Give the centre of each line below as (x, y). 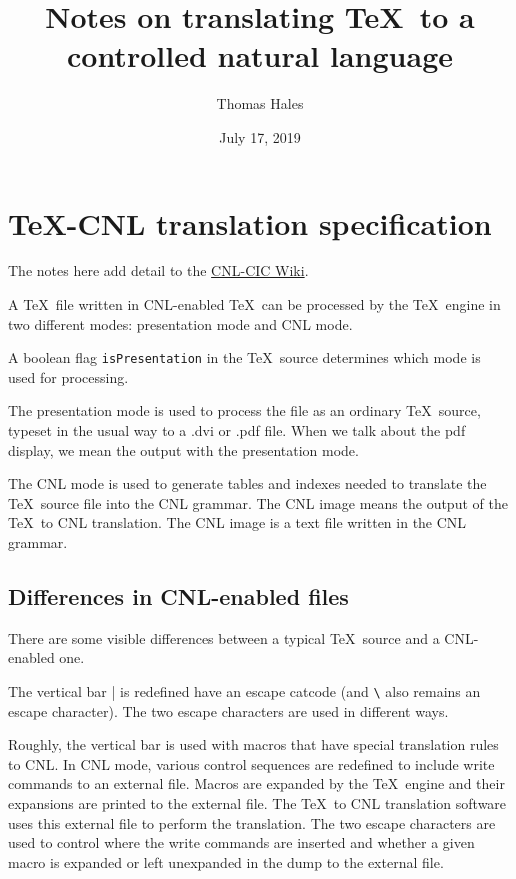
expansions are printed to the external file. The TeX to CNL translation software (257, 803)
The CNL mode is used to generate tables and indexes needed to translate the (247, 483)
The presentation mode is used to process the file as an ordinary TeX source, (244, 410)
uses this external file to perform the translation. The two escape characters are (252, 822)
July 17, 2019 (260, 136)
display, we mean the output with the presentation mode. (183, 449)
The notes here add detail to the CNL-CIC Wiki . (158, 270)
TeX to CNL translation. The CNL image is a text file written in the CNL (237, 522)
